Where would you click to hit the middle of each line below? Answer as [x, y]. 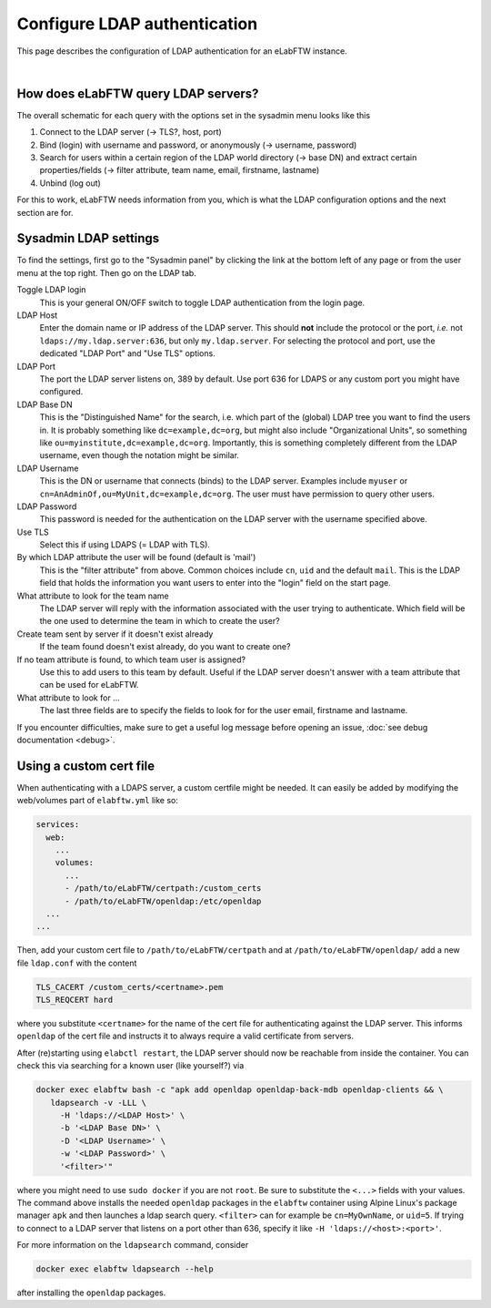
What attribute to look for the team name [93, 596]
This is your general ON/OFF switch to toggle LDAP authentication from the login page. [202, 302]
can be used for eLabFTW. [89, 685]
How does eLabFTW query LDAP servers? [138, 93]
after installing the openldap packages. [91, 1293]
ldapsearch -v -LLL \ [99, 1103]
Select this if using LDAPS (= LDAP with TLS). [125, 545]
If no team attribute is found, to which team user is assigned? [131, 659]
